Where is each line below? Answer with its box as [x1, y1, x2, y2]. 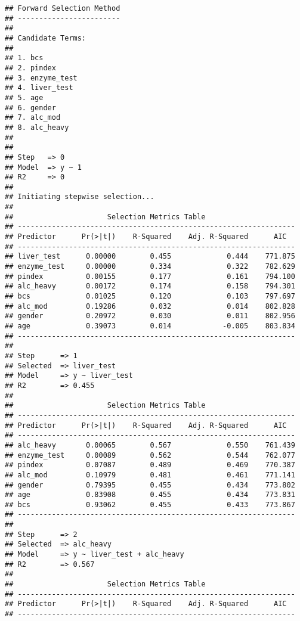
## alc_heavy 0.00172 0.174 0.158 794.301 [5, 282, 295, 291]
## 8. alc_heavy [5, 123, 69, 132]
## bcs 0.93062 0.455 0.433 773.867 [5, 500, 295, 509]
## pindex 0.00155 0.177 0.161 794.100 [5, 272, 295, 281]
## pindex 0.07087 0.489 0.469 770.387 [5, 461, 295, 470]
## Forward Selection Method [5, 4, 120, 13]
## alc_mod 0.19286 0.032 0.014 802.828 [5, 302, 295, 310]
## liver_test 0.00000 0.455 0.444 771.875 [5, 252, 295, 261]
